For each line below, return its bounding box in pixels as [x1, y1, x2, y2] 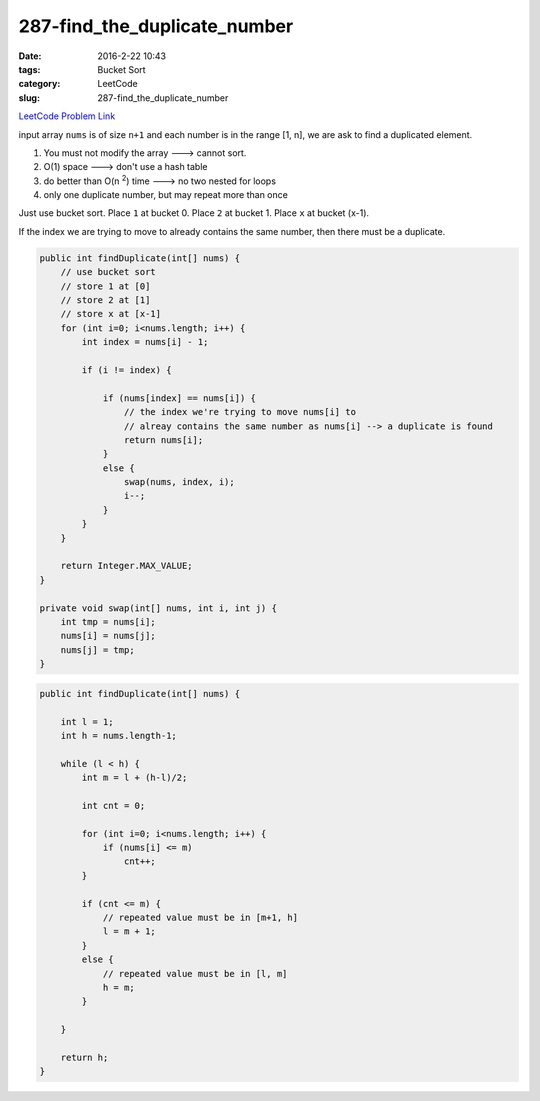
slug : [18, 91, 40, 104]
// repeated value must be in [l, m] [102, 968, 288, 979]
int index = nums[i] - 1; [81, 336, 209, 348]
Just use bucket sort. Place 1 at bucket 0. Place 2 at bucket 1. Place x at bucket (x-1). [18, 207, 370, 219]
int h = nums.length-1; [60, 730, 177, 741]
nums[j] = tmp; [60, 644, 135, 655]
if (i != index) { [81, 364, 172, 375]
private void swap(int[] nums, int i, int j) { [39, 602, 277, 614]
